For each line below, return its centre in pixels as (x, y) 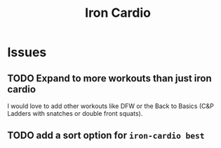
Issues (27, 52)
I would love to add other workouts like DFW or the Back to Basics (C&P (110, 106)
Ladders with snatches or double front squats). (75, 113)
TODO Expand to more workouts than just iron (109, 78)
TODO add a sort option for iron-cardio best (106, 136)
